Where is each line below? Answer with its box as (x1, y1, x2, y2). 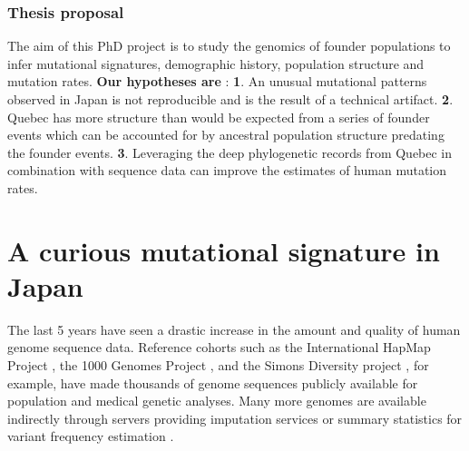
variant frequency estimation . (7, 426, 174, 446)
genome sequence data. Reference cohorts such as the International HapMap (7, 338, 431, 357)
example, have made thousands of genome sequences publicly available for (7, 373, 418, 392)
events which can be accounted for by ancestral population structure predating (7, 125, 445, 144)
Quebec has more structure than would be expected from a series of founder (7, 107, 430, 126)
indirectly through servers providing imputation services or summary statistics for (7, 408, 463, 427)
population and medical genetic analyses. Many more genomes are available (7, 391, 426, 410)
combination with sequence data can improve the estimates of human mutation (7, 161, 447, 180)
